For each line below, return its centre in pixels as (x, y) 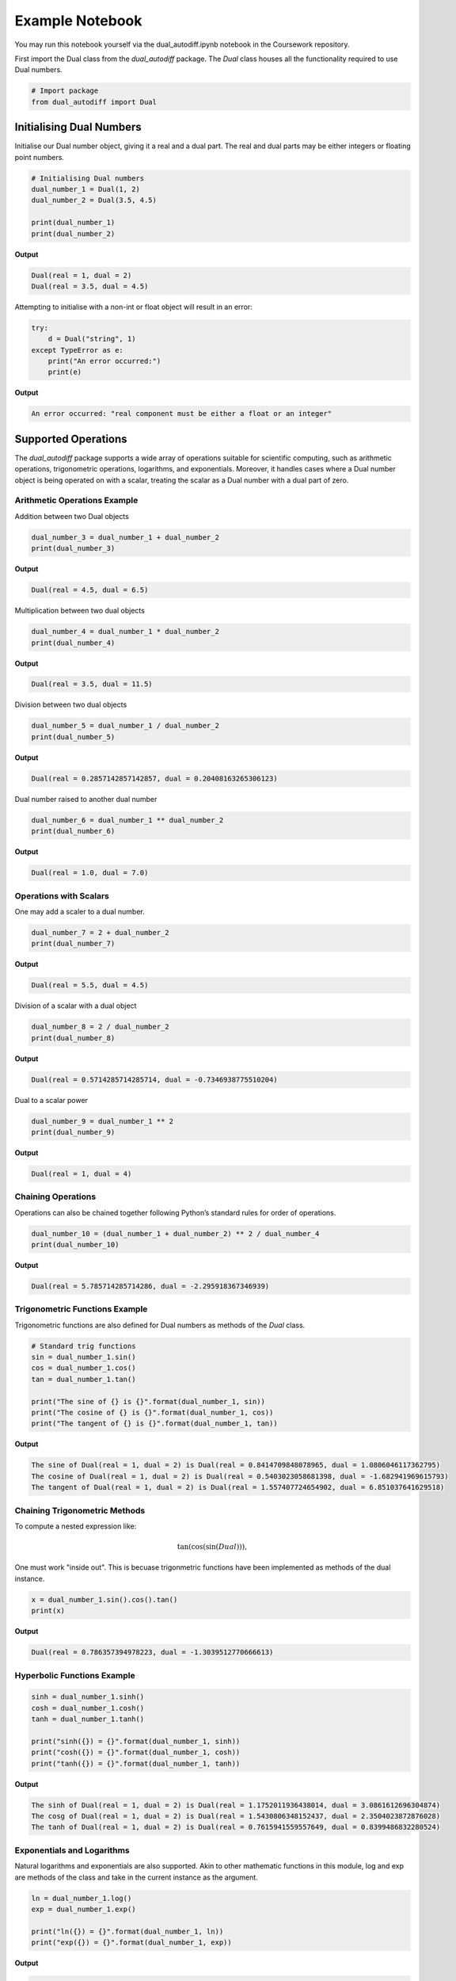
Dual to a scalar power (51, 1100)
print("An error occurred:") (104, 361)
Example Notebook (78, 21)
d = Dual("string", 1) (92, 339)
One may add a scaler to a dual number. (80, 911)
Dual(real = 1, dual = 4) (82, 1174)
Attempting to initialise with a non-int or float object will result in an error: (133, 307)
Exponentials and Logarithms (72, 1850)
